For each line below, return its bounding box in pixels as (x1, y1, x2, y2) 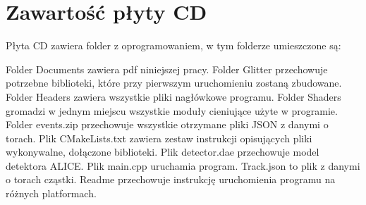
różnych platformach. (6, 186, 97, 201)
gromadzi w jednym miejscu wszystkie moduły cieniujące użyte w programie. (6, 103, 338, 118)
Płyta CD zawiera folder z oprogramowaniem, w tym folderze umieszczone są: (6, 38, 341, 53)
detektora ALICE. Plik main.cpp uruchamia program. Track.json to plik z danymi (6, 158, 360, 173)
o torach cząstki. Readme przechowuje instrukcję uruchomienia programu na (6, 172, 336, 187)
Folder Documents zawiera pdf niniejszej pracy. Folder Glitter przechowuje (6, 61, 328, 76)
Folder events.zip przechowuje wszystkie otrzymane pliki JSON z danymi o (6, 117, 329, 132)
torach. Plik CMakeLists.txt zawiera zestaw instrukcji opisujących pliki (6, 130, 312, 145)
